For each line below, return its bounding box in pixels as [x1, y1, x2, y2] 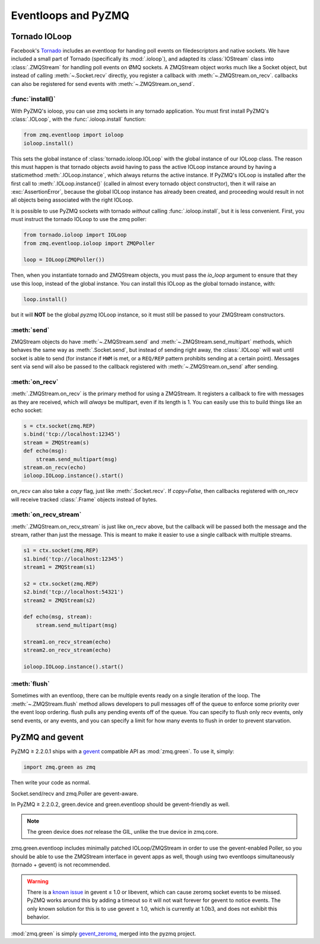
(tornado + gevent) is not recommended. [11, 861, 111, 868]
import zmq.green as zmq [23, 764, 96, 770]
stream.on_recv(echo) [23, 464, 87, 471]
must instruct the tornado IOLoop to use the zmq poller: [11, 216, 147, 223]
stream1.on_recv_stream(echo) [23, 638, 111, 645]
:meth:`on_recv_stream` [11, 510, 82, 519]
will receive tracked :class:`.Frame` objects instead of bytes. [11, 495, 158, 503]
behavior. [27, 913, 50, 921]
